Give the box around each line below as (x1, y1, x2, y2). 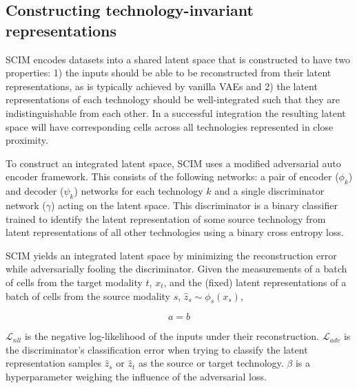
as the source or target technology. (139, 356, 284, 370)
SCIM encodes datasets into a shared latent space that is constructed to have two (6, 52, 350, 66)
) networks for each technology (74, 184, 203, 198)
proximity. (6, 133, 48, 147)
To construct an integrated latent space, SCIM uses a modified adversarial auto (6, 155, 341, 170)
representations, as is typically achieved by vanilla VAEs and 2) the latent (6, 78, 318, 93)
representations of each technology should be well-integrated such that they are (6, 92, 340, 107)
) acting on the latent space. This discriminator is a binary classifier (51, 197, 338, 212)
